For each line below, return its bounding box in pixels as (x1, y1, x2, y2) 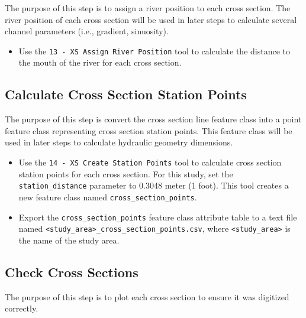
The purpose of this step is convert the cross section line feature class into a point (5, 113, 302, 125)
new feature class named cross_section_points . (18, 190, 197, 203)
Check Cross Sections (5, 262, 138, 281)
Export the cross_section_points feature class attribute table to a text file (18, 210, 297, 223)
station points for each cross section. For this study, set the (18, 167, 233, 180)
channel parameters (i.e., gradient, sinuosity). (5, 25, 169, 37)
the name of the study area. (18, 233, 120, 246)
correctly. (5, 302, 38, 314)
